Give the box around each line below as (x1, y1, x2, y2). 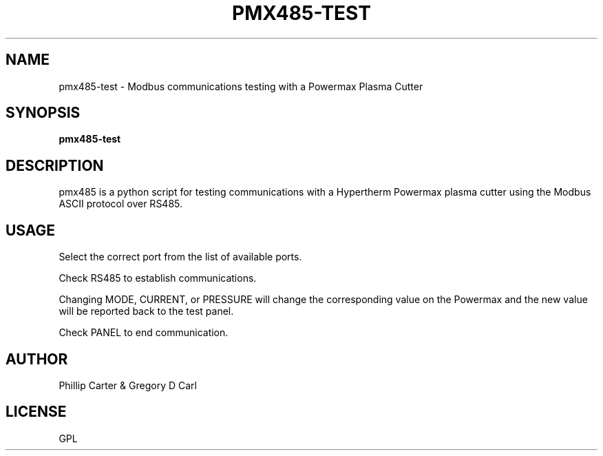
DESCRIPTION (6, 156, 104, 174)
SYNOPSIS (6, 104, 81, 122)
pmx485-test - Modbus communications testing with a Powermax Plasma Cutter (59, 80, 423, 92)
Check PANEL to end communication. (59, 327, 229, 339)
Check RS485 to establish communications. (59, 272, 257, 284)
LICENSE (6, 403, 67, 421)
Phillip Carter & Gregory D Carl (59, 379, 197, 391)
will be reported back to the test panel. (59, 305, 234, 318)
